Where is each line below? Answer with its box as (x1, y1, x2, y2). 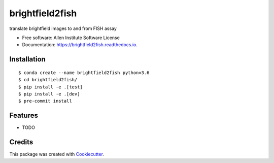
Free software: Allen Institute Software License (22, 35, 120, 41)
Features (9, 111, 38, 120)
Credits (9, 138, 33, 147)
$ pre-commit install (18, 98, 72, 104)
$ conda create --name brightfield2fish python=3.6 (18, 70, 150, 76)
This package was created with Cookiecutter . (9, 151, 104, 157)
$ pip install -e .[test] (18, 84, 83, 90)
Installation (9, 55, 46, 63)
